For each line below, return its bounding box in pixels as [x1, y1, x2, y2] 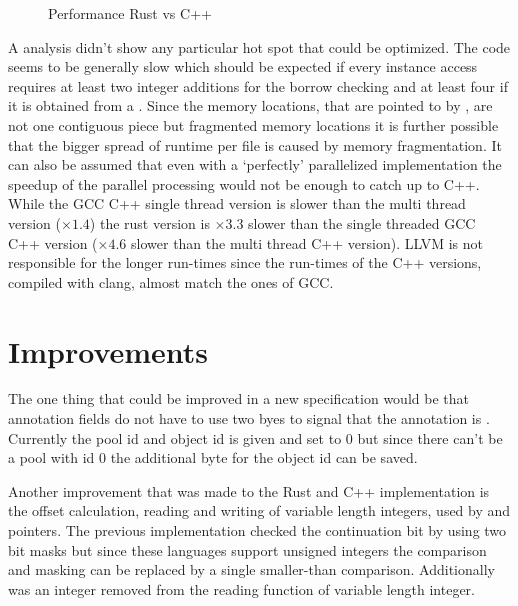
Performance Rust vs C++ [48, 3, 212, 23]
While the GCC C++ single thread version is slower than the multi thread [8, 193, 466, 214]
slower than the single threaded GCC [248, 212, 476, 233]
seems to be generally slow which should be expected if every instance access [8, 56, 478, 77]
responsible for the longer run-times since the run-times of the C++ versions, [8, 252, 482, 273]
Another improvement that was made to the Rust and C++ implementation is [8, 480, 490, 501]
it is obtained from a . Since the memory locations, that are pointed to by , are [8, 95, 493, 116]
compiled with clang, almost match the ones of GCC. [8, 271, 334, 292]
